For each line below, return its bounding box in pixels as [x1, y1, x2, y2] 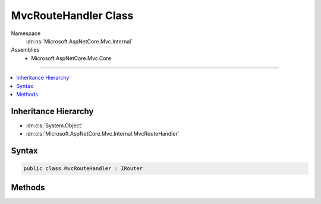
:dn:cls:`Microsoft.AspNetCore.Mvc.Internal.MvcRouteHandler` [26, 130, 180, 137]
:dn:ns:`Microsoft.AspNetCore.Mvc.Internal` [26, 37, 133, 45]
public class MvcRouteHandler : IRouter [23, 165, 143, 172]
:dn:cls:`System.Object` [26, 122, 83, 129]
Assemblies [11, 46, 40, 54]
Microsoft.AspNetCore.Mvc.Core [31, 54, 111, 62]
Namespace [11, 30, 41, 37]
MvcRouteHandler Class [11, 9, 134, 22]
